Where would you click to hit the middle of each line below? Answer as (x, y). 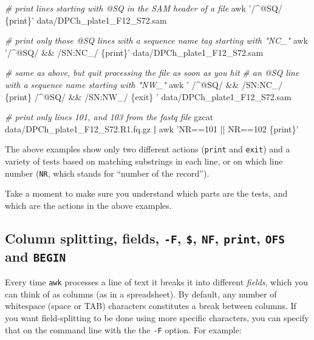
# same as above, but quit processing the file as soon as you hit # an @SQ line (152, 73)
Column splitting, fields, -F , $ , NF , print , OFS (145, 238)
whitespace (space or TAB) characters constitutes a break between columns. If (151, 306)
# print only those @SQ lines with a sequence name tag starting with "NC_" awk (156, 40)
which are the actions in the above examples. (88, 205)
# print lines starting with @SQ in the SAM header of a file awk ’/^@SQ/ (144, 8)
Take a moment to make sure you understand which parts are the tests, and (146, 193)
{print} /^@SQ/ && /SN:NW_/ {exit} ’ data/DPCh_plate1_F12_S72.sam (148, 96)
